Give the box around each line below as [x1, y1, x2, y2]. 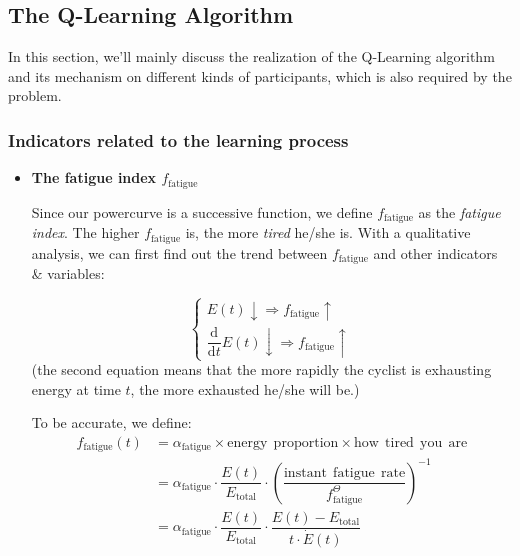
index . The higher [31, 222, 140, 243]
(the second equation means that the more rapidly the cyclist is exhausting [31, 359, 492, 380]
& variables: [31, 263, 105, 284]
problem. [8, 85, 62, 106]
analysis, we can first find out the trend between [31, 242, 328, 263]
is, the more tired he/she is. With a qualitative [185, 222, 471, 243]
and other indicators [373, 242, 498, 263]
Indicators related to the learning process [8, 127, 349, 152]
